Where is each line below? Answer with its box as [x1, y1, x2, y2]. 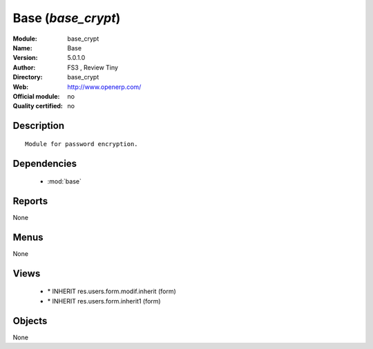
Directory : [12, 73, 43, 81]
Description [12, 120, 65, 132]
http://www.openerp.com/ [67, 83, 142, 91]
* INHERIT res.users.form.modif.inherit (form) [47, 287, 176, 296]
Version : [12, 54, 38, 62]
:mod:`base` [47, 177, 82, 186]
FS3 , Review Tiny [67, 63, 119, 72]
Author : [12, 63, 36, 72]
